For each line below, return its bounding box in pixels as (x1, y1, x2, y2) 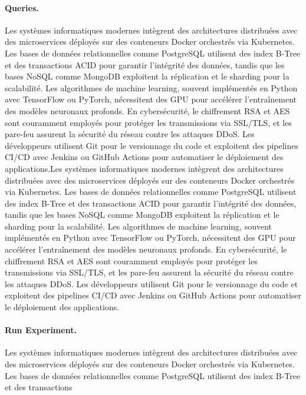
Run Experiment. (5, 324, 77, 336)
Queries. (5, 1, 39, 14)
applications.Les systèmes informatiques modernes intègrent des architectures (5, 162, 284, 174)
